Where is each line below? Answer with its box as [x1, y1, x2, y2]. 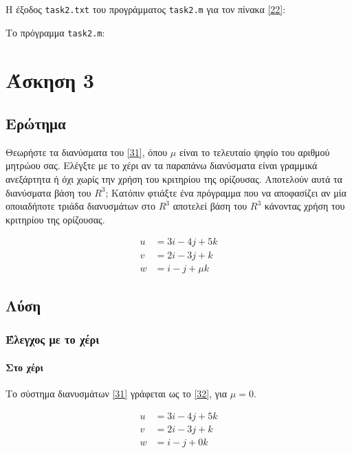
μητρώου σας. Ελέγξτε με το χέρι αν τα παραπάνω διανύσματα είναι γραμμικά [5, 158, 318, 173]
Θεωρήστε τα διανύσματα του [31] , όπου [5, 144, 168, 159]
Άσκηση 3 [5, 65, 94, 93]
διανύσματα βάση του [5, 185, 91, 199]
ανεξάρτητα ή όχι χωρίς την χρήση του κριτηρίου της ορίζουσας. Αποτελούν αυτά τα [5, 172, 342, 186]
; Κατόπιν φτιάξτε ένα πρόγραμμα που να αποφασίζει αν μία [105, 185, 346, 199]
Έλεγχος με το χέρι [5, 331, 100, 348]
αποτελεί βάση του [173, 199, 247, 213]
